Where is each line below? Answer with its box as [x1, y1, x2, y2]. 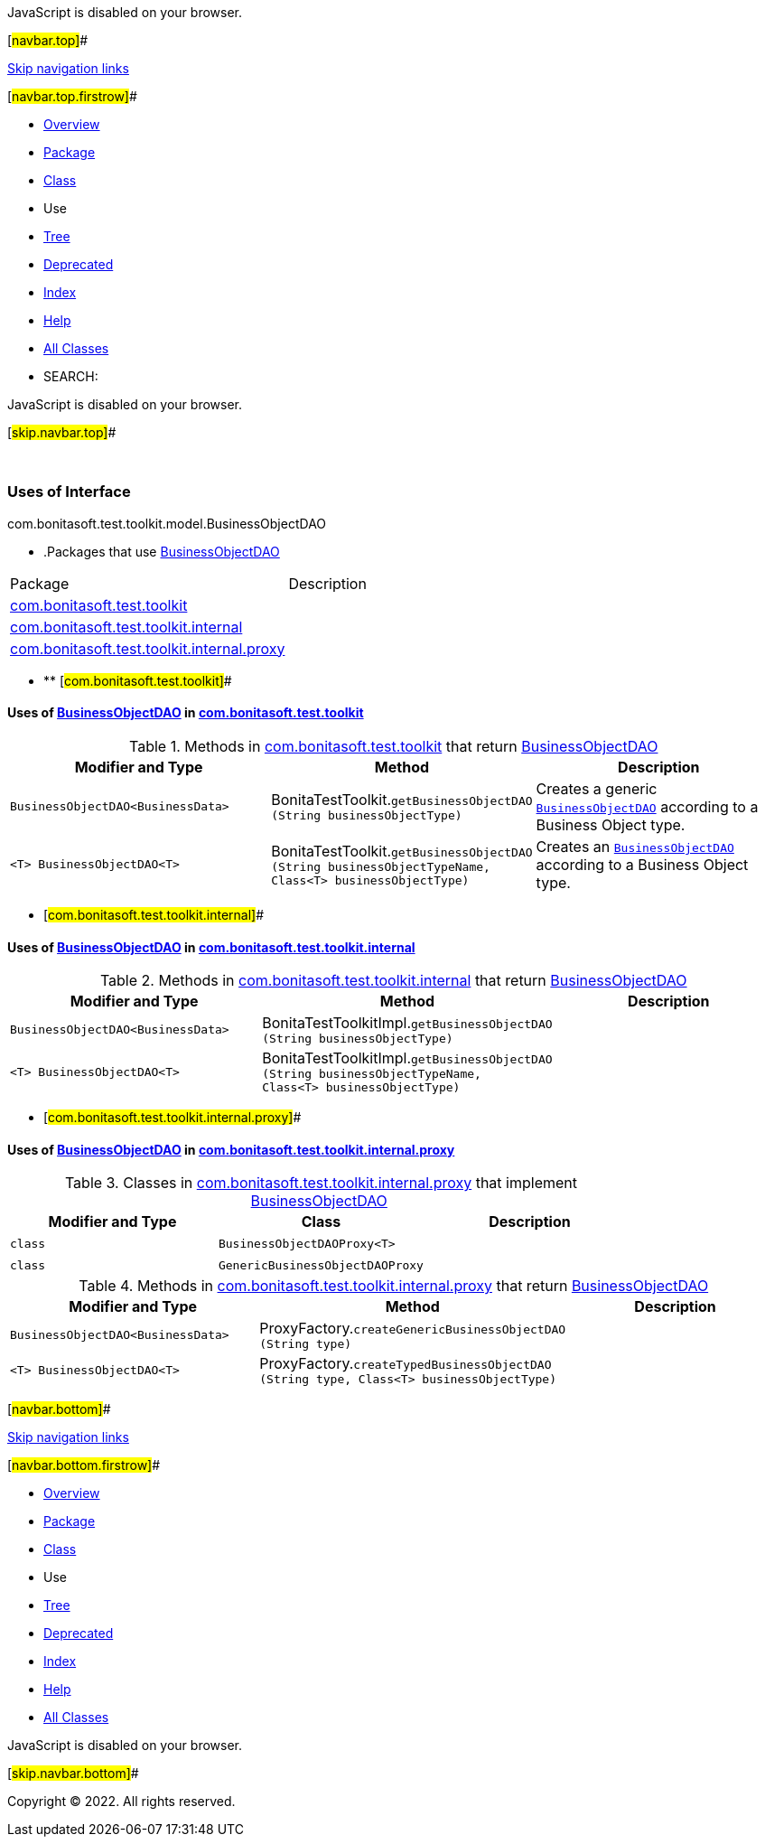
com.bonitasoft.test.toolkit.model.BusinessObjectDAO [7, 515, 327, 531]
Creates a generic [536, 779, 658, 798]
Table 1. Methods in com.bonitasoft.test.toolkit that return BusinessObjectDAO [129, 736, 658, 755]
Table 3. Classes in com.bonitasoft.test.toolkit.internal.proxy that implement [64, 1174, 578, 1193]
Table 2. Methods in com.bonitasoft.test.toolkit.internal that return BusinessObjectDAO [99, 971, 687, 990]
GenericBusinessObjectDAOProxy [218, 1258, 424, 1272]
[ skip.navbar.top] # [7, 425, 117, 440]
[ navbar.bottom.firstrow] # [7, 1457, 161, 1474]
